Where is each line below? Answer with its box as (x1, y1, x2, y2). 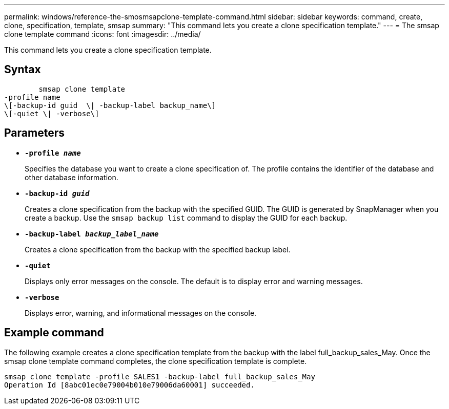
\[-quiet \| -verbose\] (4, 109, 99, 118)
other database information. (25, 173, 118, 182)
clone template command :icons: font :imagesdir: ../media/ (4, 30, 201, 38)
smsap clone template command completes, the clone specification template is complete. (4, 356, 307, 365)
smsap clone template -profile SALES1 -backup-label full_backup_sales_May (4, 372, 315, 381)
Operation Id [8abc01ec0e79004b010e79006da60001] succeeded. (4, 380, 255, 389)
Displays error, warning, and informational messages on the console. (25, 308, 257, 317)
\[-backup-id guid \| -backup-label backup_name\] (4, 101, 216, 110)
